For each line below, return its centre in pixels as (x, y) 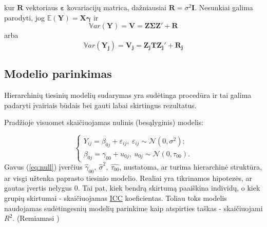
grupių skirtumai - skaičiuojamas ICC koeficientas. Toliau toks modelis (116, 198)
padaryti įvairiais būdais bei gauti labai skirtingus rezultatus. (100, 105)
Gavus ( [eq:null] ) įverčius (43, 166)
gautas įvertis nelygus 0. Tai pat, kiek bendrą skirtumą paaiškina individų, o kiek (132, 188)
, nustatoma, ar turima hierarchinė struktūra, (191, 166)
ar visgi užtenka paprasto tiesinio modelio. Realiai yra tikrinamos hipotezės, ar (128, 178)
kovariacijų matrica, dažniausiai (117, 7)
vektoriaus (42, 7)
